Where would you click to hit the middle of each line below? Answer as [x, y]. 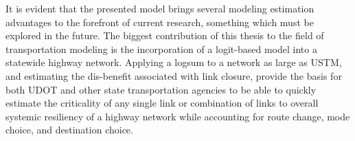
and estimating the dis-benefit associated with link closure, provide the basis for [174, 75]
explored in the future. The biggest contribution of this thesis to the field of [165, 35]
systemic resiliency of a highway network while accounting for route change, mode [178, 116]
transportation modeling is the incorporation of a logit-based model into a [161, 48]
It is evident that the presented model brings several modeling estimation [160, 8]
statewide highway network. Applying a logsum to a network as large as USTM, [174, 62]
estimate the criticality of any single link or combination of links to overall [162, 103]
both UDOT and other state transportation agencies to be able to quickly [161, 89]
